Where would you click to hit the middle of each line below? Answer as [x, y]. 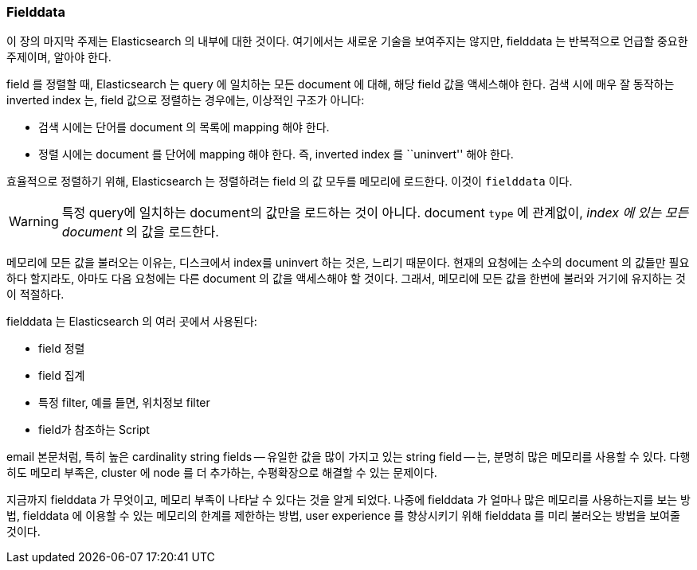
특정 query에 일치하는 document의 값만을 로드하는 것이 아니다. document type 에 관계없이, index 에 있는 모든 [375, 213]
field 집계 [62, 376]
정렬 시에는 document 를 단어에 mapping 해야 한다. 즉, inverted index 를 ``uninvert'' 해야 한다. [276, 154]
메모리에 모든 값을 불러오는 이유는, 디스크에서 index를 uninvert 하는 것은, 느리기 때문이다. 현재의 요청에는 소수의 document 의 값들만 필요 [348, 263]
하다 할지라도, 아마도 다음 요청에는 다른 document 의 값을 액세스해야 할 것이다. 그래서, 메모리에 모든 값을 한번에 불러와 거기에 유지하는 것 [346, 279]
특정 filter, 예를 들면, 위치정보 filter [124, 403]
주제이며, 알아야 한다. [59, 57]
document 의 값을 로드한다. [140, 232]
